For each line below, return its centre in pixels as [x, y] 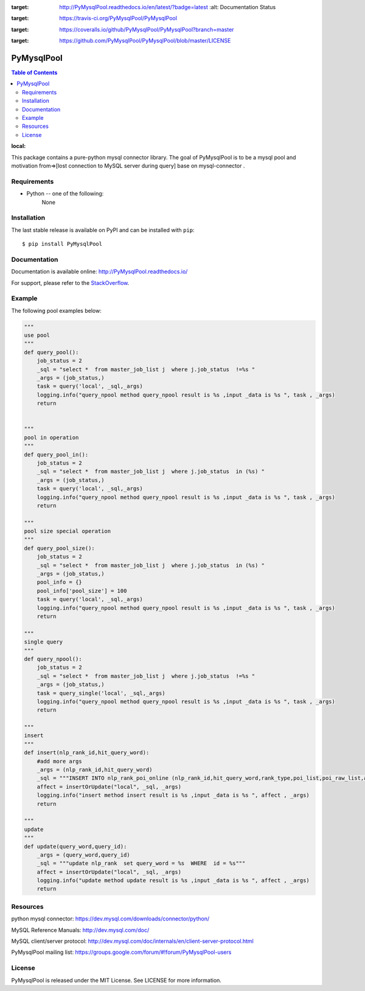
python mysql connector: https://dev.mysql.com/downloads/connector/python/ [110, 919]
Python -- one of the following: [65, 194]
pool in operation [51, 437]
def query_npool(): [53, 659]
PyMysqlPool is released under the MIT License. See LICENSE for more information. [116, 980]
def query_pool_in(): [56, 454]
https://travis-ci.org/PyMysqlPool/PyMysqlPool [118, 18]
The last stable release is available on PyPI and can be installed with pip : [103, 230]
